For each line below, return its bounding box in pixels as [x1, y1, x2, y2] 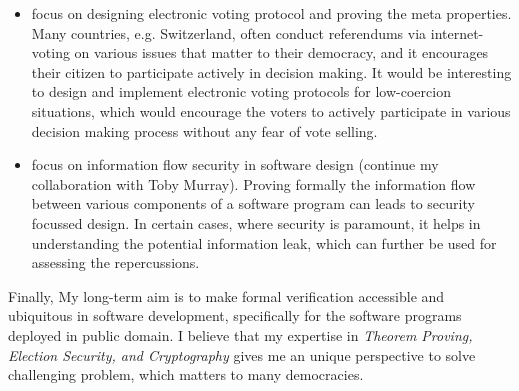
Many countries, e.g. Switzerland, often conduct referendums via [31, 22, 427, 43]
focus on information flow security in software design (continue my [31, 154, 439, 175]
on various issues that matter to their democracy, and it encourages [74, 42, 489, 63]
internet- [430, 22, 484, 43]
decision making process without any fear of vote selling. [31, 120, 378, 141]
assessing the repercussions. [31, 252, 200, 273]
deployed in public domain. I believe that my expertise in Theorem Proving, [8, 324, 473, 345]
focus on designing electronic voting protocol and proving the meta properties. [31, 3, 512, 23]
